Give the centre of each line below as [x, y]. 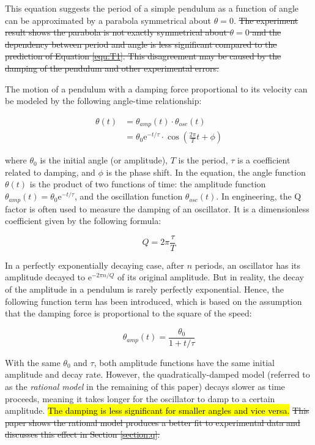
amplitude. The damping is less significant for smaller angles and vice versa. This [157, 410]
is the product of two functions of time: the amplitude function [148, 184]
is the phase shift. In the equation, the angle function [206, 172]
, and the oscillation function [128, 196]
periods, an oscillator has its [248, 265]
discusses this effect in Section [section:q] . [83, 434]
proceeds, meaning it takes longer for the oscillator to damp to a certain [140, 398]
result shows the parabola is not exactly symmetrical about [116, 32]
